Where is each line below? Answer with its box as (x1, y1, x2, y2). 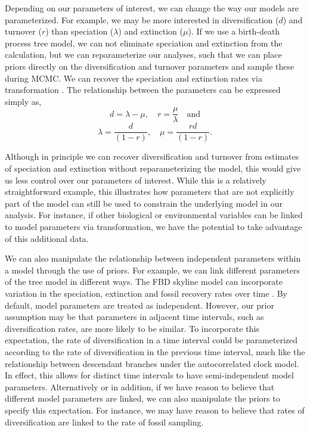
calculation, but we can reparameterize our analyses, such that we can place (5, 48, 282, 61)
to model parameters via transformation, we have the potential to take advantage (5, 220, 302, 233)
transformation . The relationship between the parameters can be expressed (5, 83, 281, 96)
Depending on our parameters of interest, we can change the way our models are (5, 2, 299, 14)
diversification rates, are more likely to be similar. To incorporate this (5, 322, 259, 334)
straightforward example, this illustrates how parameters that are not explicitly (5, 185, 294, 198)
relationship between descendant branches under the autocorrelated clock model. (5, 357, 299, 369)
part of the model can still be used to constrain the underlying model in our (5, 197, 283, 209)
